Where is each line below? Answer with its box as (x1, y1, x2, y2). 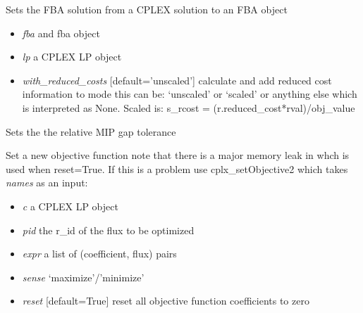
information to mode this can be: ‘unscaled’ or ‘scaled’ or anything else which (22, 87, 357, 101)
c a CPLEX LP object (22, 198, 118, 213)
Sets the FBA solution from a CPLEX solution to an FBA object (6, 2, 288, 16)
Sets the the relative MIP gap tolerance (6, 124, 176, 139)
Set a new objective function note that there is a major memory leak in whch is (6, 148, 350, 162)
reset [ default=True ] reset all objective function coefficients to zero (22, 293, 309, 308)
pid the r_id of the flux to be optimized (22, 222, 195, 237)
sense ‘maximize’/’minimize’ (22, 269, 144, 284)
